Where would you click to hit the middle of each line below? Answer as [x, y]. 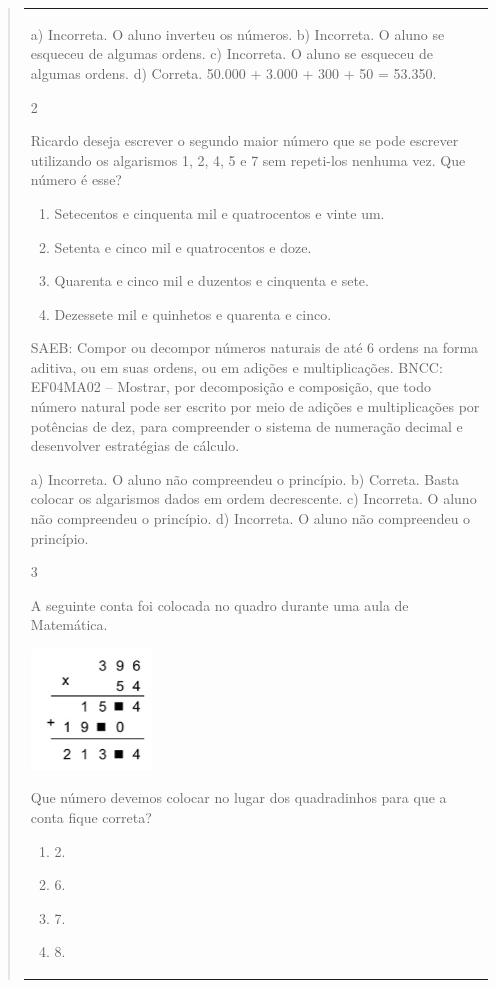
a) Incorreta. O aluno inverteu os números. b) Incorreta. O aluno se [237, 33]
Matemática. [69, 624]
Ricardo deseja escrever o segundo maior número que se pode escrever [244, 140]
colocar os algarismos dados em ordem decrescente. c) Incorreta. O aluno [253, 498]
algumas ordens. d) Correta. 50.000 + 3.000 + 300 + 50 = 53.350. [233, 72]
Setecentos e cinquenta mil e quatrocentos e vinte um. [219, 212]
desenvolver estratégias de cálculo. [135, 445]
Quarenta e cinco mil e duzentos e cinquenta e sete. [211, 280]
